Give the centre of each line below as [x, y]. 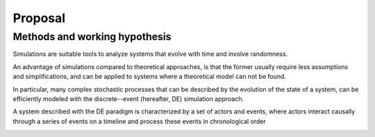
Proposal [39, 18]
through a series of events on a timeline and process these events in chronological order [140, 121]
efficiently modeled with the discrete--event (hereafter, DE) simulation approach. [128, 99]
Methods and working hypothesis [92, 37]
